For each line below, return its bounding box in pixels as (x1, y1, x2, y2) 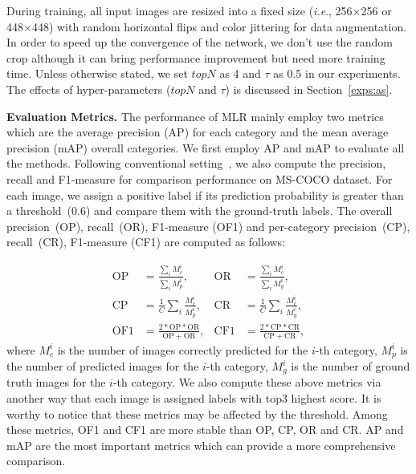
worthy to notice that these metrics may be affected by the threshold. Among (6, 405, 388, 422)
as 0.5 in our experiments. (273, 65, 401, 82)
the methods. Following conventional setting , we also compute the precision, (6, 155, 386, 172)
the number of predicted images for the (6, 358, 199, 375)
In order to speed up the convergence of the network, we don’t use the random (6, 34, 393, 51)
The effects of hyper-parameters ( (6, 80, 171, 97)
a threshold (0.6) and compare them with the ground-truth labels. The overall (6, 202, 393, 219)
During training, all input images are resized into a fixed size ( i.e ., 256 (6, 2, 353, 18)
